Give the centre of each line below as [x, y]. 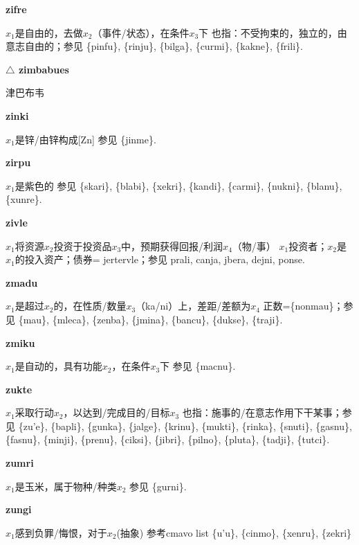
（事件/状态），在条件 [141, 32]
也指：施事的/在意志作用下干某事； [262, 412]
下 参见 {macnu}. [198, 366]
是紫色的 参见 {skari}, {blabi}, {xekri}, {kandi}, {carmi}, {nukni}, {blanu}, [178, 185]
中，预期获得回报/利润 [172, 245]
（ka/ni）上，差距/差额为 [193, 306]
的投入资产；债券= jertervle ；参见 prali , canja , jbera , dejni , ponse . [160, 259]
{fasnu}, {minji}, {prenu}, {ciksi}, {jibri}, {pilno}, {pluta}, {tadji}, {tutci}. [168, 439]
